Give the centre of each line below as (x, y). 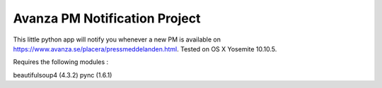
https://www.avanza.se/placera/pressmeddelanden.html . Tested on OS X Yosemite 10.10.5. (145, 49)
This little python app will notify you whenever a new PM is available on (117, 39)
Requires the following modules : (61, 62)
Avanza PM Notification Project (107, 18)
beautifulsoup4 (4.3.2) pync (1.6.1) (63, 75)
